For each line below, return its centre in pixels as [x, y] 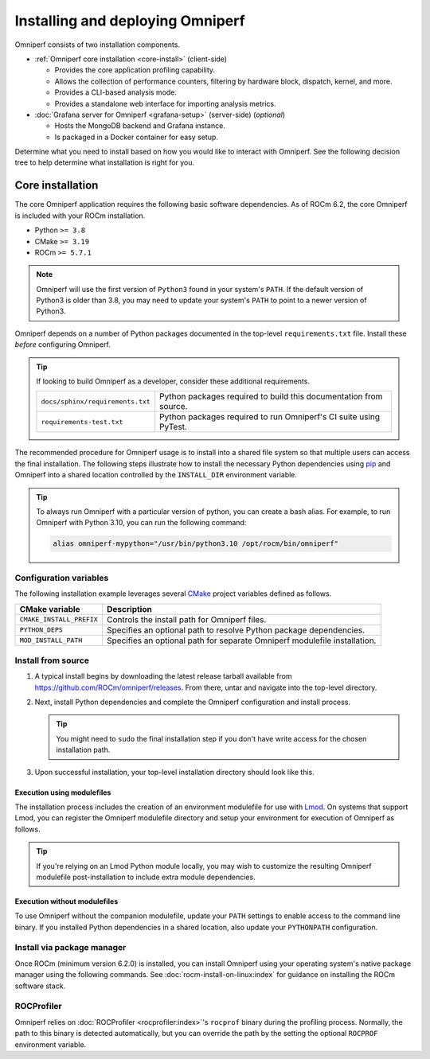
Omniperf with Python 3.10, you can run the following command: [141, 523]
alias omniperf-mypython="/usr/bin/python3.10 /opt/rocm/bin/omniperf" [195, 544]
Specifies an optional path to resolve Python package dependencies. [236, 630]
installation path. [83, 750]
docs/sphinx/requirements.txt [96, 401]
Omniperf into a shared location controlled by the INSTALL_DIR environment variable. [156, 475]
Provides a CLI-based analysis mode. [116, 92]
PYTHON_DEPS [41, 630]
